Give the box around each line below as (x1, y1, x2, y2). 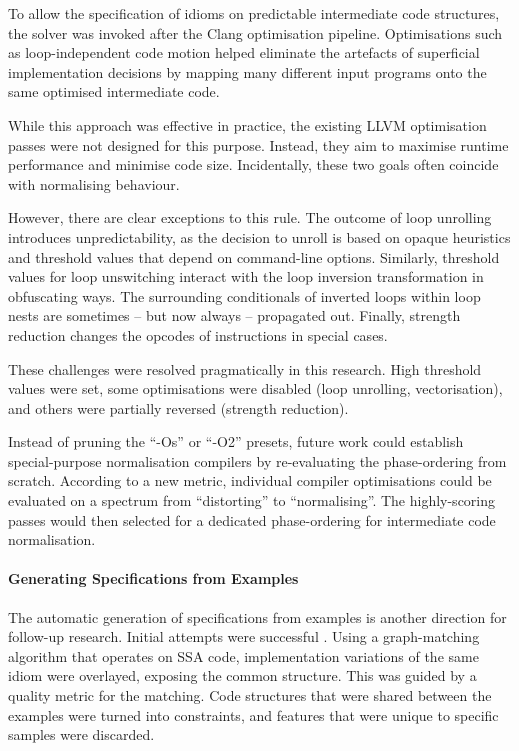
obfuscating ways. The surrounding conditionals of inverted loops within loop (8, 285, 481, 306)
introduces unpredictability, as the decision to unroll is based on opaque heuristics (8, 226, 511, 247)
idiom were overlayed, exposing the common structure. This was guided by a (8, 665, 477, 686)
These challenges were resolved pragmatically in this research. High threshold (8, 358, 482, 379)
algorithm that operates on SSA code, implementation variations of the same (8, 645, 479, 666)
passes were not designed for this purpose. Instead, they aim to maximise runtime (8, 134, 509, 155)
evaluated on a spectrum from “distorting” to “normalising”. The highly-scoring (8, 490, 496, 511)
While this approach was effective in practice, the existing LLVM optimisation (8, 114, 487, 135)
